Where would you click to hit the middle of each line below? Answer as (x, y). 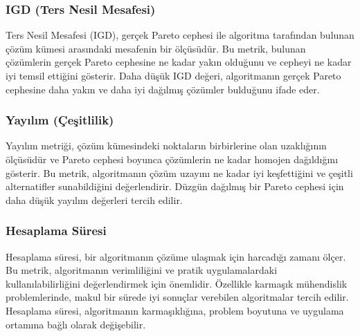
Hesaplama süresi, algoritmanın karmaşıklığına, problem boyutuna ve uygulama (175, 310)
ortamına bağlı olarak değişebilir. (76, 324)
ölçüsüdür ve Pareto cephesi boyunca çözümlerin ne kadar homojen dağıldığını (172, 159)
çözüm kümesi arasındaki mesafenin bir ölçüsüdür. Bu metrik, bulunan (156, 48)
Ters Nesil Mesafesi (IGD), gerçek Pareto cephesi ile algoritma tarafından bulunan (180, 35)
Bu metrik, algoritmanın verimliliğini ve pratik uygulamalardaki (142, 270)
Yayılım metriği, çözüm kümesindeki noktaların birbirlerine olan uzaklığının (166, 146)
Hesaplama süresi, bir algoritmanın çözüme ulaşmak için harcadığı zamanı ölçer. (176, 256)
